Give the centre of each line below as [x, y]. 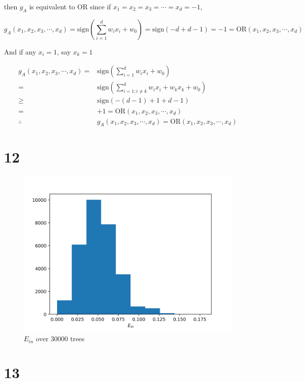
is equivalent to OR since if [70, 6]
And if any [20, 51]
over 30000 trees [60, 339]
